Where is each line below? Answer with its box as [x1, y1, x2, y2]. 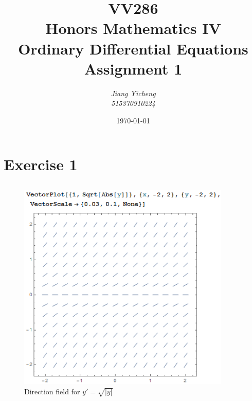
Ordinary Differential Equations [18, 38, 248, 59]
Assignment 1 [84, 58, 183, 79]
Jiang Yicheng [111, 87, 156, 98]
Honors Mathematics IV [45, 17, 221, 39]
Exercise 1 [4, 154, 78, 175]
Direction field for [24, 386, 80, 396]
